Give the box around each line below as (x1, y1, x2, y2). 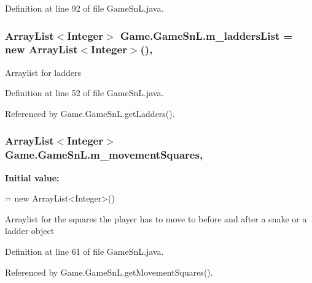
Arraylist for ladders (5, 66, 81, 78)
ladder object (5, 224, 55, 237)
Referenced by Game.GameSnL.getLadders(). (5, 107, 175, 119)
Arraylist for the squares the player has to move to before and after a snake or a (5, 212, 307, 225)
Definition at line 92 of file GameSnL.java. (5, 2, 164, 14)
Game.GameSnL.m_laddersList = (120, 28, 293, 43)
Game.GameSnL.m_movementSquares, (5, 147, 203, 162)
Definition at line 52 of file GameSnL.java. (5, 86, 164, 99)
